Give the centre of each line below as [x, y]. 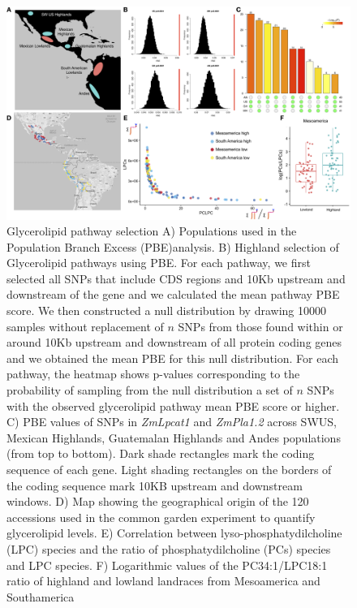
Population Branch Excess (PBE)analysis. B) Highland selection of [173, 246]
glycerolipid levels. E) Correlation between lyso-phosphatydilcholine [174, 533]
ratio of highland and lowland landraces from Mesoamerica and [163, 581]
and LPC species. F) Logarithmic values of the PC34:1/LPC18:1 [167, 565]
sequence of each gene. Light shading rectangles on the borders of [169, 470]
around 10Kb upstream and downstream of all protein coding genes [174, 342]
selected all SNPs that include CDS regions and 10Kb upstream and [176, 278]
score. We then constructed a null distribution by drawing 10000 [166, 310]
